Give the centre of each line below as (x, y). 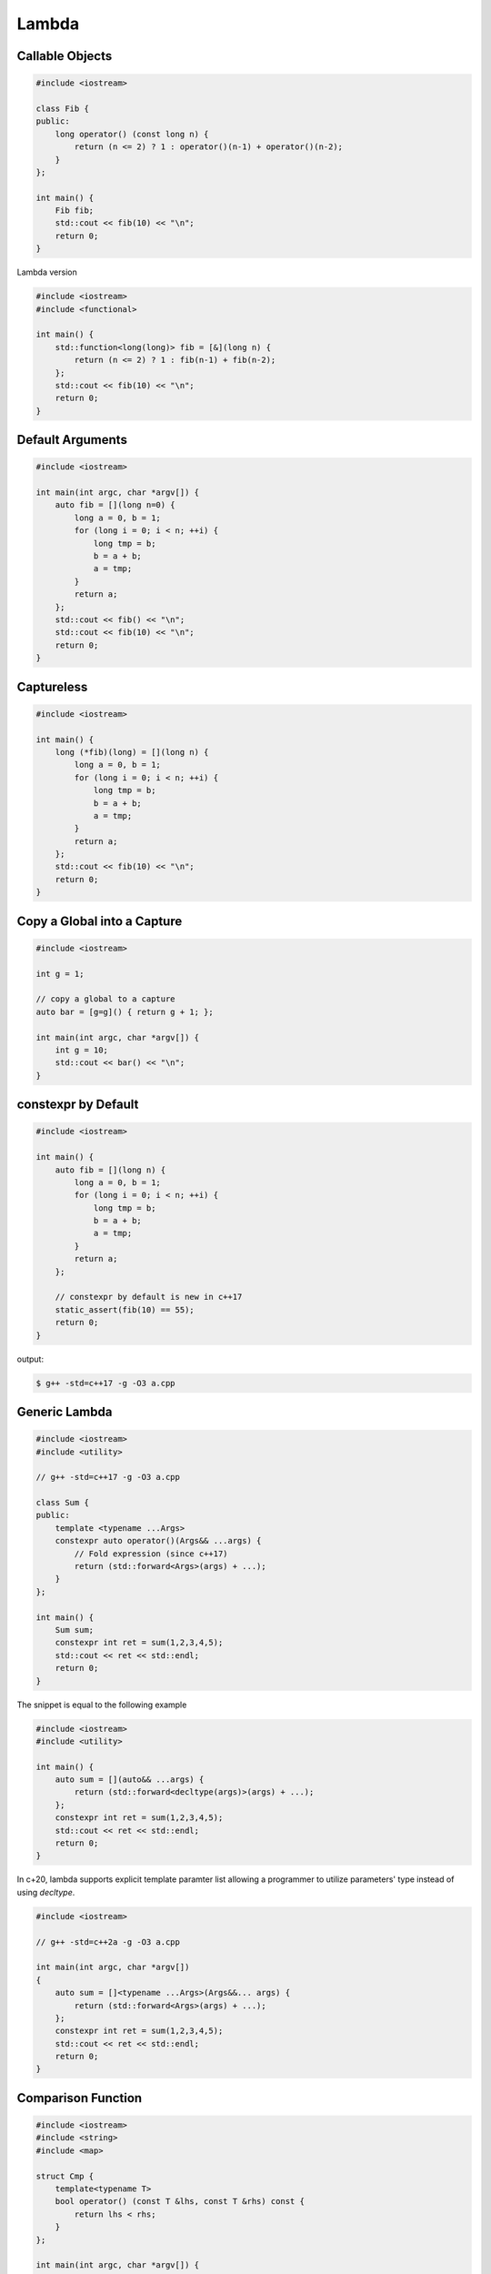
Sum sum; (75, 1630)
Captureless (52, 687)
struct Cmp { (65, 2176)
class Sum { (63, 1503)
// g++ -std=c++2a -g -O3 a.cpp (108, 1942)
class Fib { (63, 108)
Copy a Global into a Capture (100, 921)
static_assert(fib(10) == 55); (125, 1309)
